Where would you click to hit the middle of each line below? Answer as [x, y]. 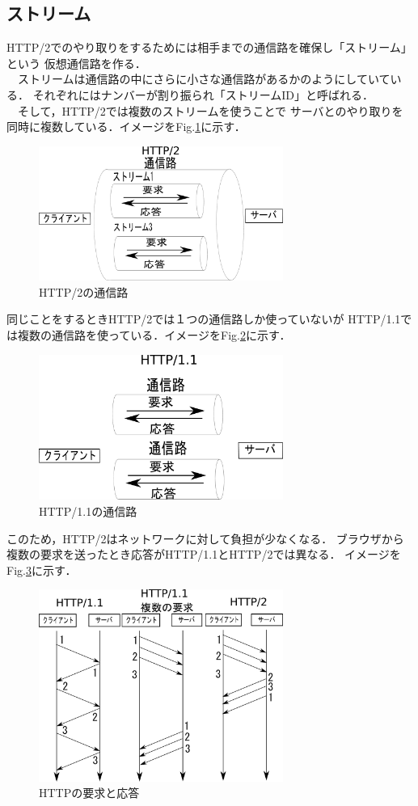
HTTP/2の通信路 [84, 291]
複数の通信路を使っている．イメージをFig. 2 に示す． [154, 335]
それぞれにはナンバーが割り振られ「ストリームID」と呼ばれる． [203, 94]
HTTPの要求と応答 [89, 793]
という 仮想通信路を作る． [76, 63]
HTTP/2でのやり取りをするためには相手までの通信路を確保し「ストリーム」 [209, 47]
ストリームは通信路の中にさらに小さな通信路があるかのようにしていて [204, 79]
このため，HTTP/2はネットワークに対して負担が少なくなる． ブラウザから [205, 538]
